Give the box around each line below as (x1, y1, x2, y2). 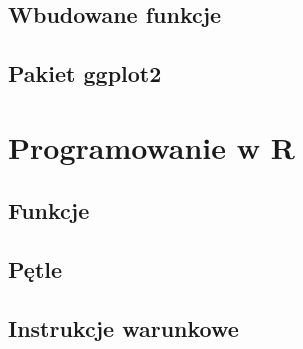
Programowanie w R (8, 126, 295, 167)
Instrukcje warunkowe (8, 312, 239, 343)
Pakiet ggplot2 (8, 58, 162, 89)
